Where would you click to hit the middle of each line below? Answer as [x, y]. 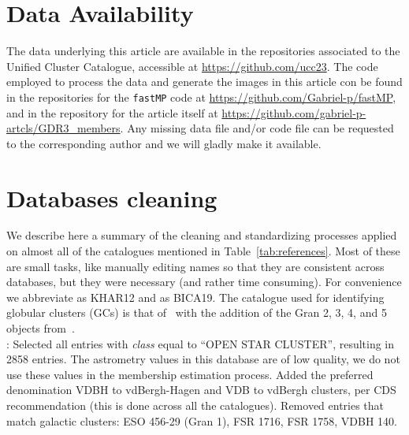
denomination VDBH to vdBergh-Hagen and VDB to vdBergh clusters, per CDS [201, 390]
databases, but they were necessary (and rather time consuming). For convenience [204, 282]
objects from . [41, 328]
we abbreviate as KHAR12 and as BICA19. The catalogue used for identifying [195, 297]
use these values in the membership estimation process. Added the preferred [190, 374]
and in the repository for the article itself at [112, 112]
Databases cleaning [112, 197]
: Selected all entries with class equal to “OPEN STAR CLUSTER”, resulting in [201, 343]
